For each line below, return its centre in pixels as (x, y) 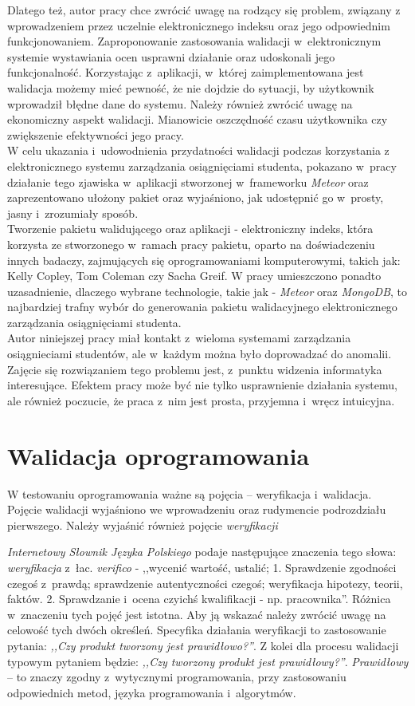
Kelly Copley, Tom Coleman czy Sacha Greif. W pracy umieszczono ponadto (194, 276)
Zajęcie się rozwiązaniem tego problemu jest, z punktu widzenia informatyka (195, 369)
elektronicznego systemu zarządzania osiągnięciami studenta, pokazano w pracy (202, 166)
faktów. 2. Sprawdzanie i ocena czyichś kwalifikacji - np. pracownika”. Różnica (199, 599)
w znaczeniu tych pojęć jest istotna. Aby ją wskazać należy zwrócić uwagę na (197, 614)
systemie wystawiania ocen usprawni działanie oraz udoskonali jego (171, 56)
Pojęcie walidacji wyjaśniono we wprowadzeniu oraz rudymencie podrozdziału (197, 509)
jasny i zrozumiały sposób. (73, 213)
